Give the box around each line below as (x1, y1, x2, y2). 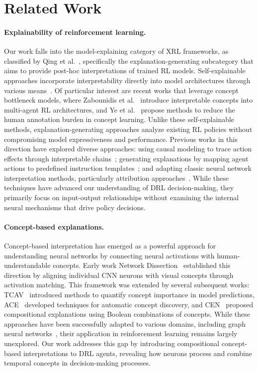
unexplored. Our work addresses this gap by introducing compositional (4, 338, 220, 348)
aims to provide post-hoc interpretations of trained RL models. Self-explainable (4, 65, 246, 76)
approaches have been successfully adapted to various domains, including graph (4, 318, 246, 329)
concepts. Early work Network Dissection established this (53, 260, 231, 270)
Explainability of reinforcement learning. (4, 26, 146, 37)
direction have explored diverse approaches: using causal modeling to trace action (4, 143, 252, 154)
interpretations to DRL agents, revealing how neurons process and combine (23, 348, 252, 358)
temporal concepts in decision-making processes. (4, 358, 151, 368)
